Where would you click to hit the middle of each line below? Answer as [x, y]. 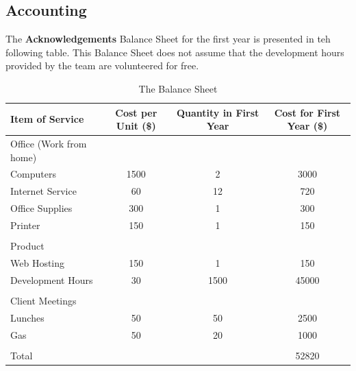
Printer [25, 225]
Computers [34, 174]
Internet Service [43, 191]
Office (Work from [49, 144]
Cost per [136, 112]
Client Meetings [43, 300]
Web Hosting [38, 262]
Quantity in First [218, 112]
